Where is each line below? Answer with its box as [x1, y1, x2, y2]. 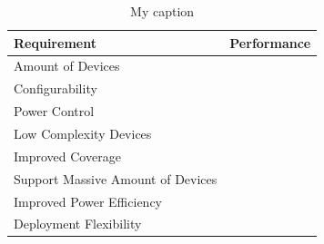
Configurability [14, 79, 97, 98]
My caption [130, 2, 195, 20]
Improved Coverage [14, 146, 121, 165]
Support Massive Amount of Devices [14, 169, 218, 188]
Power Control [14, 102, 95, 121]
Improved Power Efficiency [14, 191, 163, 210]
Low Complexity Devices [14, 123, 152, 142]
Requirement [14, 33, 96, 52]
